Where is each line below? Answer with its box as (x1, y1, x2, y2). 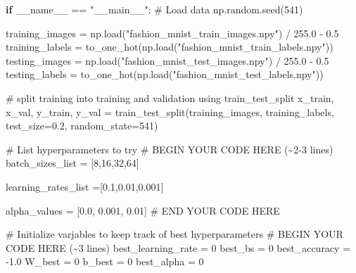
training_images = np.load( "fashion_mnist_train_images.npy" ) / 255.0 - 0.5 (6, 25, 339, 40)
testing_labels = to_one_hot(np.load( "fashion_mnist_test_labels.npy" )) (6, 67, 324, 82)
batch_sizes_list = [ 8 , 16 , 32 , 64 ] (6, 155, 139, 170)
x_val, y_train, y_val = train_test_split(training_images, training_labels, (6, 104, 334, 119)
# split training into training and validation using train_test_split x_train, (6, 90, 334, 105)
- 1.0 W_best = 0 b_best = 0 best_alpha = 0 (6, 254, 204, 269)
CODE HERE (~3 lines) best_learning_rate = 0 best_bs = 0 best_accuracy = (6, 240, 351, 255)
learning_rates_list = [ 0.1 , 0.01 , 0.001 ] (6, 179, 164, 193)
